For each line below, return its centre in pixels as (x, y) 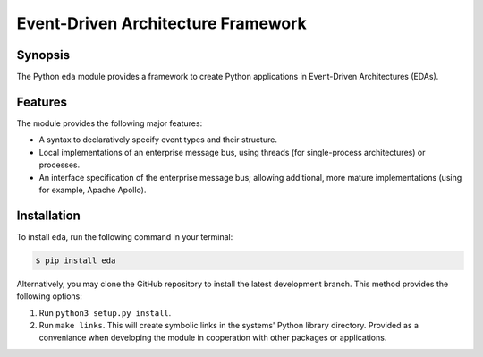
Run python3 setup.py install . (105, 312)
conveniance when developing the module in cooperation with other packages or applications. (213, 338)
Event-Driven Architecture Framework (162, 23)
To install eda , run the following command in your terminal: (125, 236)
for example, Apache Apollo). (93, 190)
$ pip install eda (76, 260)
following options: (49, 296)
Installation (48, 215)
